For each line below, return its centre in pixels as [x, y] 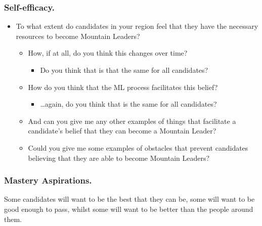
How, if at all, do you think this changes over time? [108, 53]
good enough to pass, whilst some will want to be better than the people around [129, 209]
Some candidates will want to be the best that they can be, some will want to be [129, 199]
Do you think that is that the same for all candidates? [124, 70]
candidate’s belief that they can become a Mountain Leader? [122, 131]
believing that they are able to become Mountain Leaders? [119, 157]
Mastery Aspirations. [48, 180]
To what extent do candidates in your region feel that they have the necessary [137, 26]
